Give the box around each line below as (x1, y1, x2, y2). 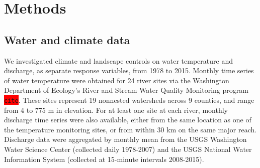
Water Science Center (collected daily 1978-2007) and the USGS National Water (4, 143, 252, 154)
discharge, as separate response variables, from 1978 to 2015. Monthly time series (4, 65, 254, 76)
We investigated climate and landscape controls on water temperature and (4, 55, 233, 66)
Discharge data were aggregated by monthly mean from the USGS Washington (4, 134, 247, 144)
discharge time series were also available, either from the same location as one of (4, 114, 251, 125)
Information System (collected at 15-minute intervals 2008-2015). (4, 153, 204, 164)
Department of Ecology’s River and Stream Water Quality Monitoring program (4, 85, 248, 95)
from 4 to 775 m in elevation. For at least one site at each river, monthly (4, 104, 228, 115)
